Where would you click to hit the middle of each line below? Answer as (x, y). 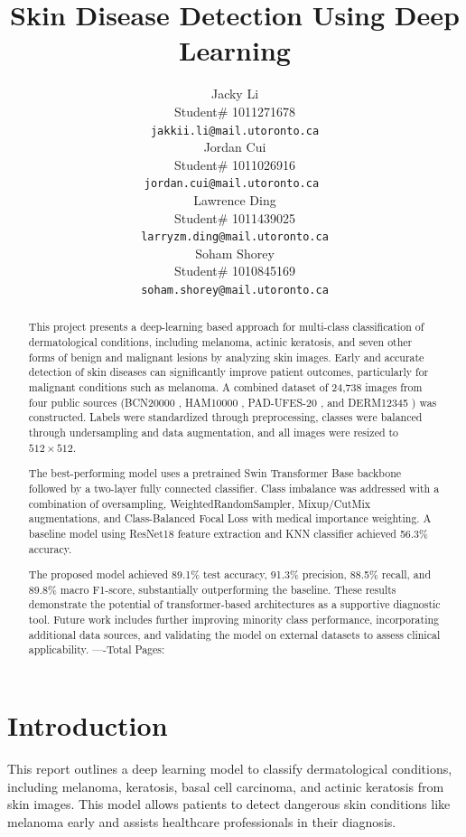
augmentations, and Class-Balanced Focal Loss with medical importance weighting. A (230, 518)
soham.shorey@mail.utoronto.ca (235, 291)
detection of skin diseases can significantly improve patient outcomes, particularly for (228, 372)
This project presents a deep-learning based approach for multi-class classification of (226, 327)
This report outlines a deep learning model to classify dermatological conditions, (230, 768)
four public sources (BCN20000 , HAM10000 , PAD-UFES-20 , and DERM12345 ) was (233, 402)
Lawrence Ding (235, 200)
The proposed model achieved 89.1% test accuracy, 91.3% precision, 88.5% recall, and (230, 574)
